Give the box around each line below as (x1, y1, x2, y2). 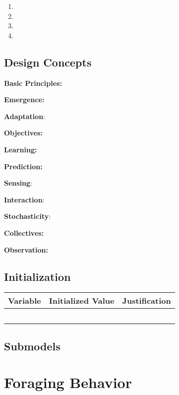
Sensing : (4, 178, 32, 188)
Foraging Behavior (4, 372, 132, 393)
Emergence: (4, 94, 45, 105)
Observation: (4, 244, 49, 255)
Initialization (4, 268, 71, 284)
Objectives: (4, 128, 43, 138)
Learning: (4, 144, 37, 154)
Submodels (4, 338, 60, 353)
